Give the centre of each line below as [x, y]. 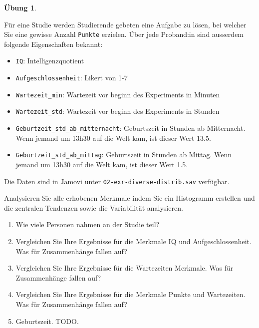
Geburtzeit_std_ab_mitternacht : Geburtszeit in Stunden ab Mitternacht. [130, 128]
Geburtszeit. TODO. [47, 321]
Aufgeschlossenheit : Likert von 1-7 [72, 78]
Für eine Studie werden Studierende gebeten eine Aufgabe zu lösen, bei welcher [125, 24]
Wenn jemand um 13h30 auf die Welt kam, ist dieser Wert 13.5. [113, 138]
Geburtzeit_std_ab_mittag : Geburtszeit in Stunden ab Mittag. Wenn [124, 155]
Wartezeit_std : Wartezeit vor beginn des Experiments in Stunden [118, 111]
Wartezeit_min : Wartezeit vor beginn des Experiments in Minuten [118, 94]
